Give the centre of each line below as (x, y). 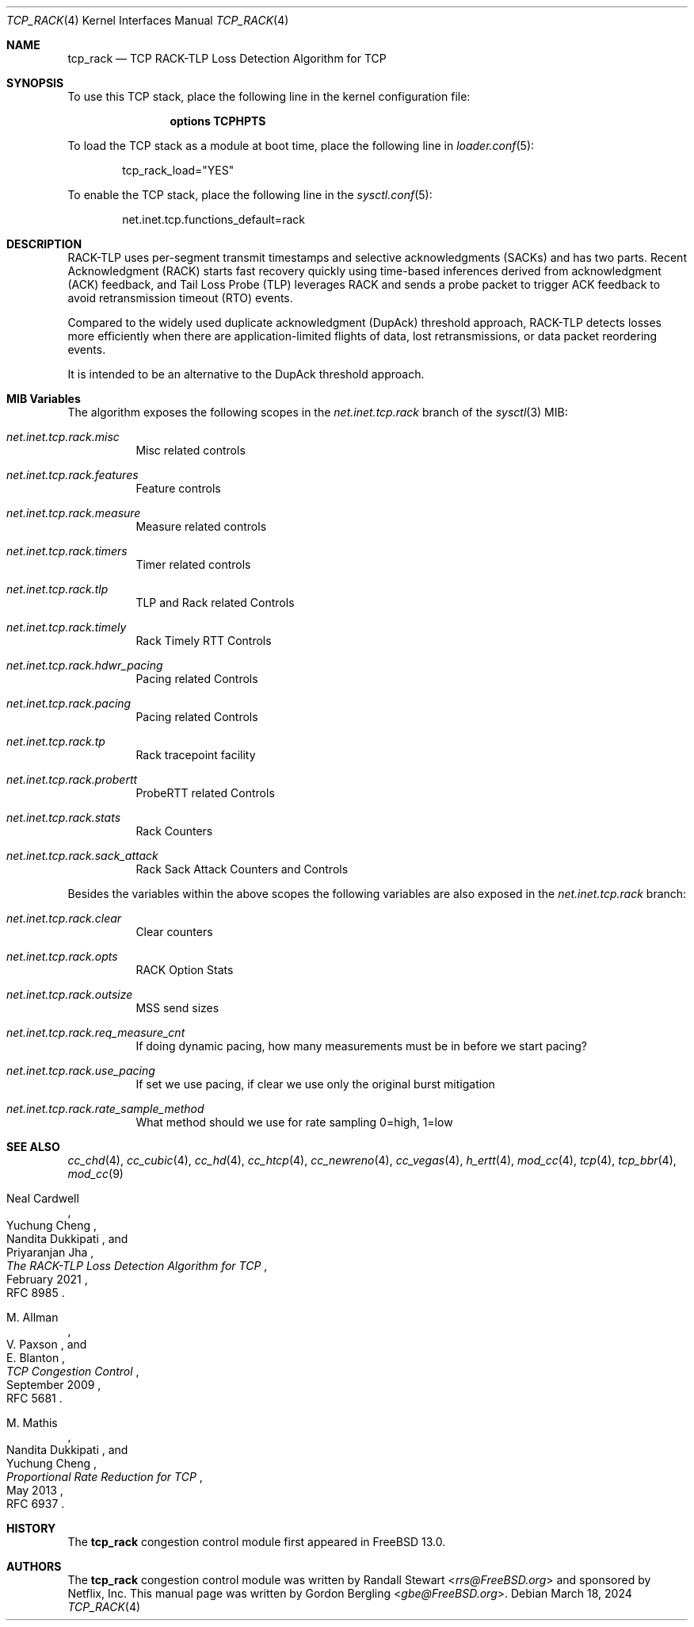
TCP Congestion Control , (73, 1371)
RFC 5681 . (34, 1398)
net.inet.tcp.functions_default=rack (214, 219)
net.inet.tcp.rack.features (72, 475)
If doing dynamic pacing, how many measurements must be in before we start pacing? (361, 1046)
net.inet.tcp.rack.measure (74, 513)
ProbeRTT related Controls (205, 793)
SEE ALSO (33, 1147)
